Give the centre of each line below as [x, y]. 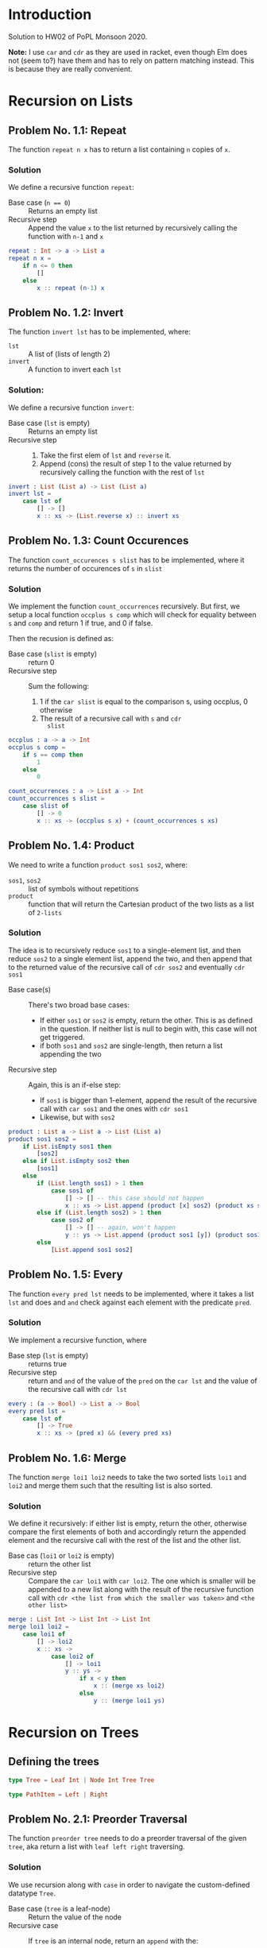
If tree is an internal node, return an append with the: [113, 1941]
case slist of [46, 806]
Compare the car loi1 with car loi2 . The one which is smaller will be [142, 1581]
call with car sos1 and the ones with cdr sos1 [114, 1108]
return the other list [60, 1564]
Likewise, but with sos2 [77, 1117]
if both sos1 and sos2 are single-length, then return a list [131, 1046]
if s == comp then [53, 755]
